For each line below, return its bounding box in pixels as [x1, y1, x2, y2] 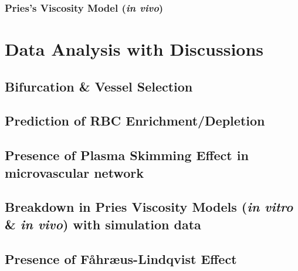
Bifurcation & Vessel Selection [5, 77, 193, 95]
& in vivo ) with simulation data [5, 215, 201, 233]
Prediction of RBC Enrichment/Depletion [5, 111, 265, 130]
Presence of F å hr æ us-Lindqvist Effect [5, 249, 237, 267]
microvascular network [5, 163, 144, 181]
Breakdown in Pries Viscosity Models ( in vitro [5, 198, 293, 216]
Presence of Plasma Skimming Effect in [5, 146, 249, 164]
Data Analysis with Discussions [5, 37, 264, 61]
